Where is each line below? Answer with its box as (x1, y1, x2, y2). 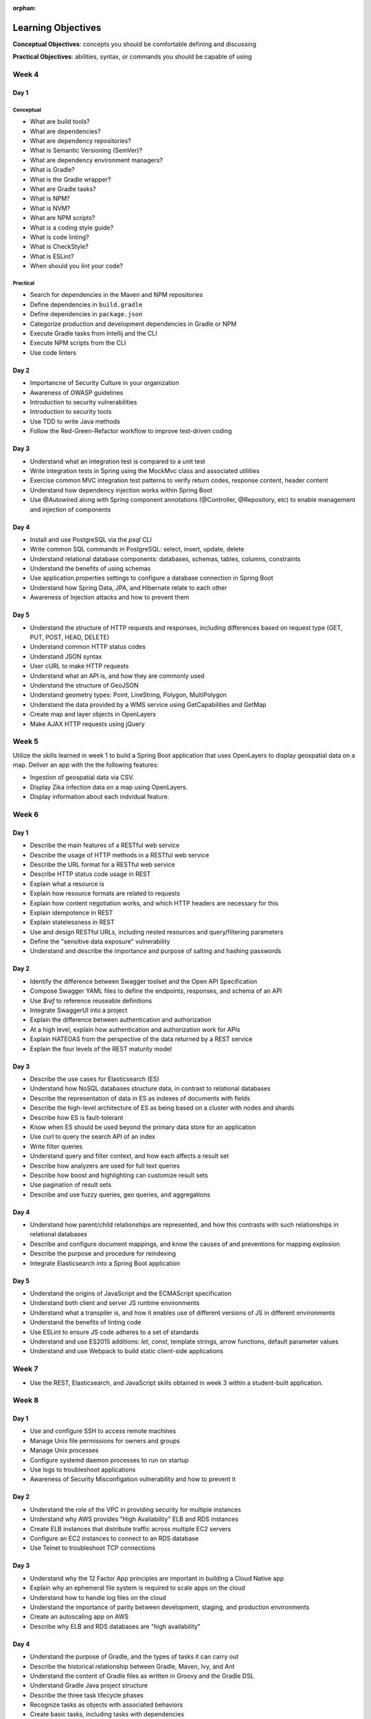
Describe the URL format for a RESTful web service (30, 860, 175, 868)
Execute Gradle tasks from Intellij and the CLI (30, 329, 157, 338)
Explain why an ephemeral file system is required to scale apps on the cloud (30, 1584, 245, 1592)
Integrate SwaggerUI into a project (30, 1006, 128, 1014)
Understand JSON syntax (30, 652, 102, 660)
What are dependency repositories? (30, 137, 132, 145)
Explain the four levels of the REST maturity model (30, 1044, 172, 1053)
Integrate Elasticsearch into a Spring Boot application (30, 1259, 180, 1267)
